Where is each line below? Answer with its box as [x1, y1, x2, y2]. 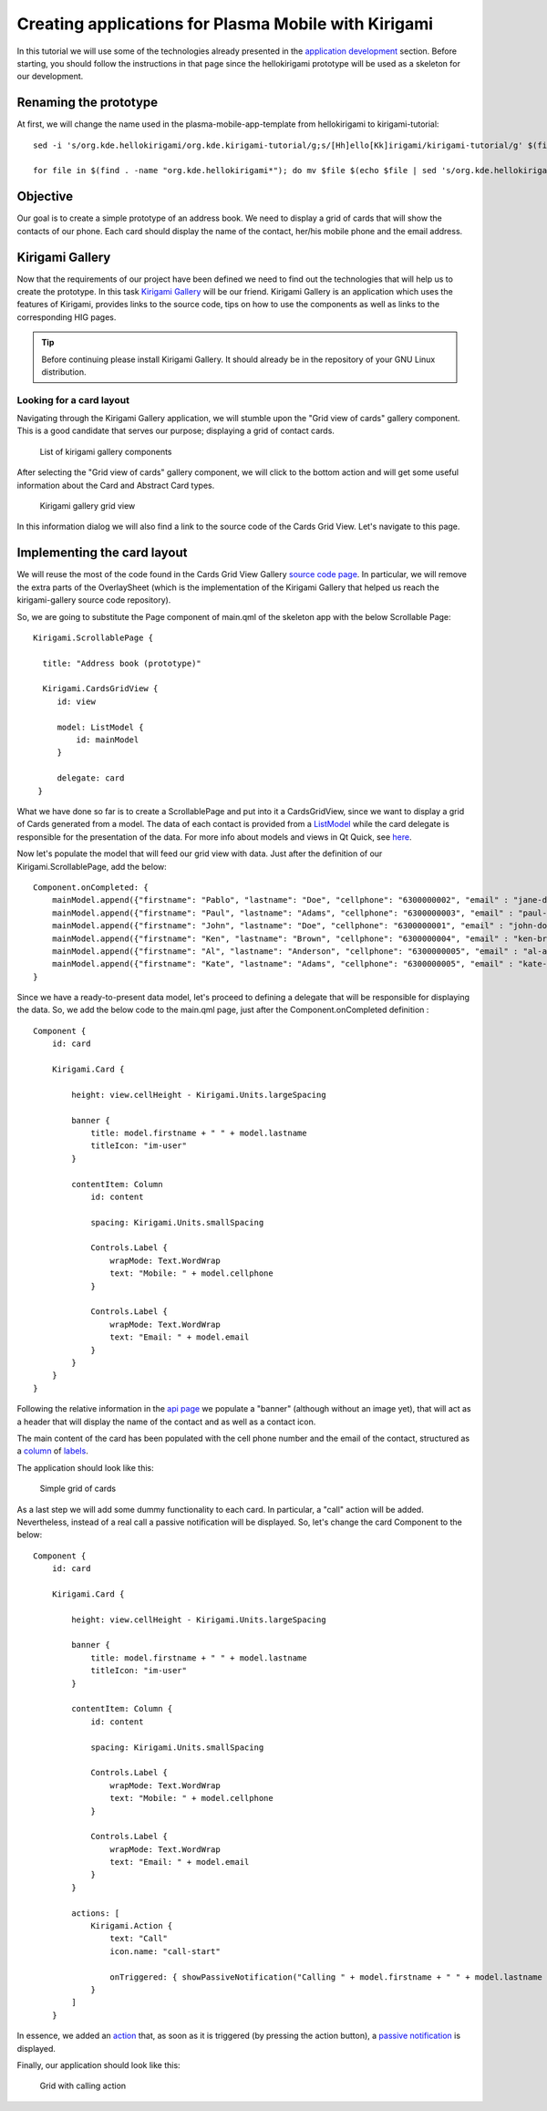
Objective [16, 189, 74, 204]
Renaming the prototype [16, 95, 159, 110]
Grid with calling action [39, 2080, 127, 2092]
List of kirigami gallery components [39, 446, 172, 457]
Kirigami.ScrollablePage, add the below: [16, 861, 168, 872]
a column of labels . [16, 1445, 88, 1456]
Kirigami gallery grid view [39, 501, 136, 512]
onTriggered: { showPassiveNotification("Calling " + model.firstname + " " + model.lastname [109, 1971, 542, 1982]
